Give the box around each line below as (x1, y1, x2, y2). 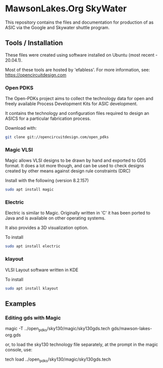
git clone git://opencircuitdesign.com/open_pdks (5, 135, 109, 140)
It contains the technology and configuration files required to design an (5, 110, 149, 116)
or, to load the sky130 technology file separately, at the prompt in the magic (5, 341, 159, 347)
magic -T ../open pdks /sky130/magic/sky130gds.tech (5, 326, 110, 332)
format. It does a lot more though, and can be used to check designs (5, 163, 144, 169)
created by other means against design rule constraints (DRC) (5, 168, 131, 174)
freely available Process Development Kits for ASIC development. (5, 101, 138, 107)
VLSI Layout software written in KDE (5, 267, 79, 273)
